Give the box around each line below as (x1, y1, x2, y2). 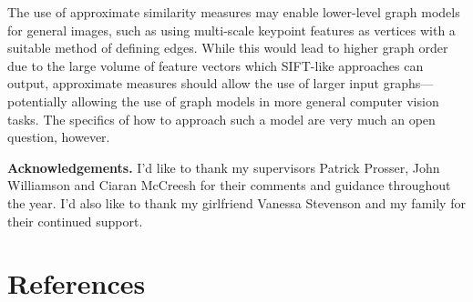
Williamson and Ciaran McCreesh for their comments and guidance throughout (7, 176, 451, 195)
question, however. (7, 127, 110, 146)
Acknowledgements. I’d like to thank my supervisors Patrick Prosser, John (7, 157, 440, 176)
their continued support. (7, 211, 143, 230)
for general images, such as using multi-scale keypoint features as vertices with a (7, 20, 456, 39)
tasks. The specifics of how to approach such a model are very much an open (7, 109, 436, 128)
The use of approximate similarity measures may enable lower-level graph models (7, 3, 460, 21)
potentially (7, 91, 67, 110)
